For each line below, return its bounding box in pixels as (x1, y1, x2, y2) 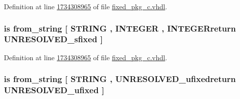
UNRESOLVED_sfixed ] (4, 33, 103, 45)
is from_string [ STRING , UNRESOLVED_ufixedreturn (4, 73, 236, 85)
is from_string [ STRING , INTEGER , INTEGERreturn (4, 22, 236, 34)
